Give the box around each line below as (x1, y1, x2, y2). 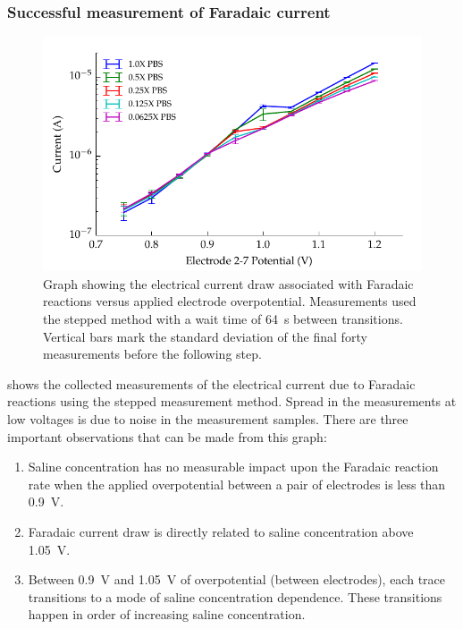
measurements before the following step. (43, 344, 262, 363)
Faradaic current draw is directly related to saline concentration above (28, 522, 414, 540)
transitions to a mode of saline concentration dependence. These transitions (28, 587, 442, 606)
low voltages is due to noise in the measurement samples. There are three (7, 409, 408, 428)
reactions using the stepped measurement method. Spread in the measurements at (7, 392, 457, 411)
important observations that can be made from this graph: (7, 427, 327, 446)
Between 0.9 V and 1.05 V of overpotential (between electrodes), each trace (28, 570, 446, 589)
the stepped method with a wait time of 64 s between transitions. (43, 309, 403, 327)
